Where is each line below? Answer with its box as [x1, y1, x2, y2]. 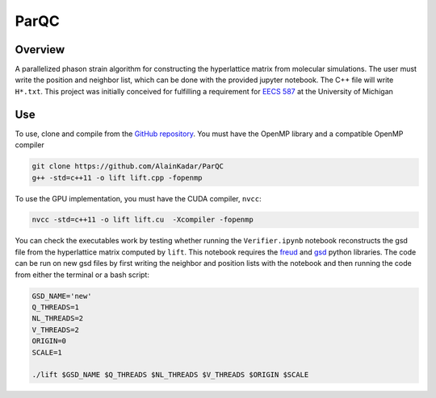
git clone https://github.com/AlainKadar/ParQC [31, 162, 224, 171]
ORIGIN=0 [31, 337, 67, 346]
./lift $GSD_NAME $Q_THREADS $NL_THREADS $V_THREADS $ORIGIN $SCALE [31, 371, 309, 379]
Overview [15, 43, 65, 56]
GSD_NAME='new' [31, 291, 92, 301]
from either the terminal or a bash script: [15, 270, 149, 280]
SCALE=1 [31, 347, 62, 357]
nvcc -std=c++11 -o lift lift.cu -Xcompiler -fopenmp [31, 215, 254, 225]
